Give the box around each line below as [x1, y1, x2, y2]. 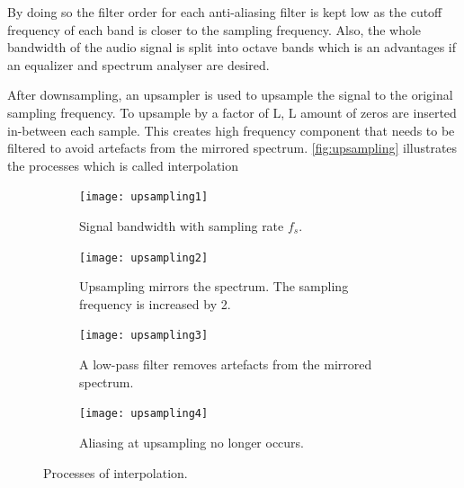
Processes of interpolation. [43, 463, 188, 482]
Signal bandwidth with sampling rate [79, 217, 284, 235]
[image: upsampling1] [79, 191, 209, 204]
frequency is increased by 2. [79, 294, 231, 313]
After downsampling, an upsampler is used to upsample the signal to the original [7, 85, 453, 104]
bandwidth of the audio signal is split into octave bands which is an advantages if [7, 38, 457, 57]
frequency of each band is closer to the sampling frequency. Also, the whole [7, 20, 422, 39]
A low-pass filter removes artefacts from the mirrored [79, 355, 372, 374]
